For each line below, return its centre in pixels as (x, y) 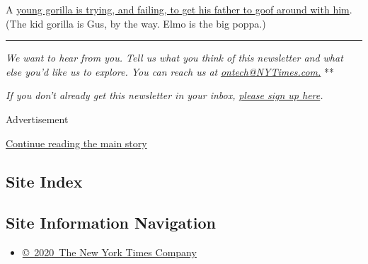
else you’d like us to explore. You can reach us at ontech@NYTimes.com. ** (170, 71)
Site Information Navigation (111, 223)
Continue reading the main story (76, 143)
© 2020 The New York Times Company (109, 252)
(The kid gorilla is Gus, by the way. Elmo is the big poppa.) (136, 23)
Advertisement (37, 119)
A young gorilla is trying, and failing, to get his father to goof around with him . (179, 9)
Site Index (44, 181)
